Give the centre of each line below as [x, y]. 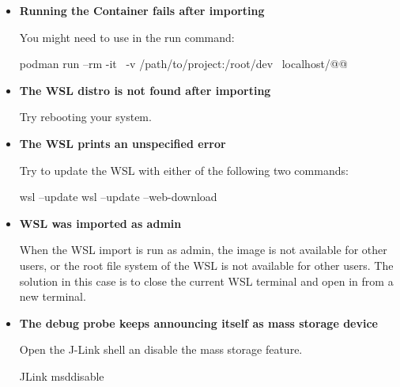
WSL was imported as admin [100, 223]
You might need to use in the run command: [127, 37]
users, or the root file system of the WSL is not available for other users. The [206, 265]
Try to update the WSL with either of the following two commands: [184, 170]
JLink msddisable [62, 376]
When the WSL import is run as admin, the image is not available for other [203, 250]
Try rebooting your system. [85, 117]
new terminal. [53, 296]
